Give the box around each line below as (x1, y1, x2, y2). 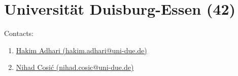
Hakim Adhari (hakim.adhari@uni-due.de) (16, 45, 147, 55)
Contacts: (4, 28, 34, 39)
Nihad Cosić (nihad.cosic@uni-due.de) (16, 62, 134, 72)
